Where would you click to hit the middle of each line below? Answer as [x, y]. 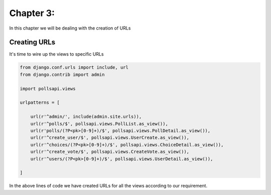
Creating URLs [32, 42]
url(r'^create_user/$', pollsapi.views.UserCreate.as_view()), [110, 138]
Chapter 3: [32, 13]
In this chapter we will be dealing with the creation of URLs [70, 28]
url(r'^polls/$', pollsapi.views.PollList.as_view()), [99, 124]
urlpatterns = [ [40, 103]
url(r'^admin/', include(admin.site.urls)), [86, 117]
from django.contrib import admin [62, 74]
